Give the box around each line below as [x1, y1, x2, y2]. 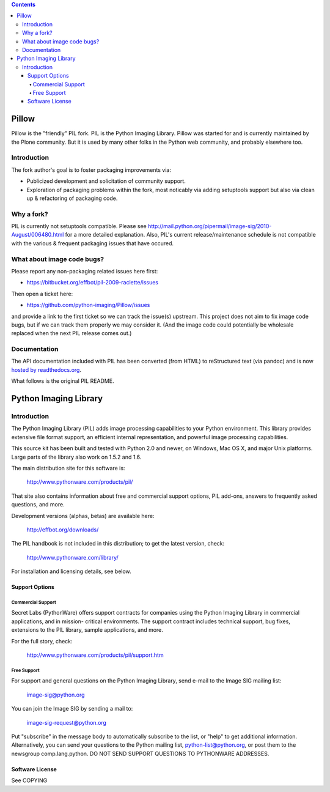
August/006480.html [11, 231, 64, 239]
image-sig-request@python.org [26, 719, 107, 726]
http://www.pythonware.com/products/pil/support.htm [26, 651, 164, 659]
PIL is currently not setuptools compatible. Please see [11, 223, 147, 230]
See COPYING [11, 777, 48, 784]
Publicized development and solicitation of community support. [26, 177, 186, 185]
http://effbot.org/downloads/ [26, 526, 99, 533]
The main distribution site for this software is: [11, 464, 125, 472]
